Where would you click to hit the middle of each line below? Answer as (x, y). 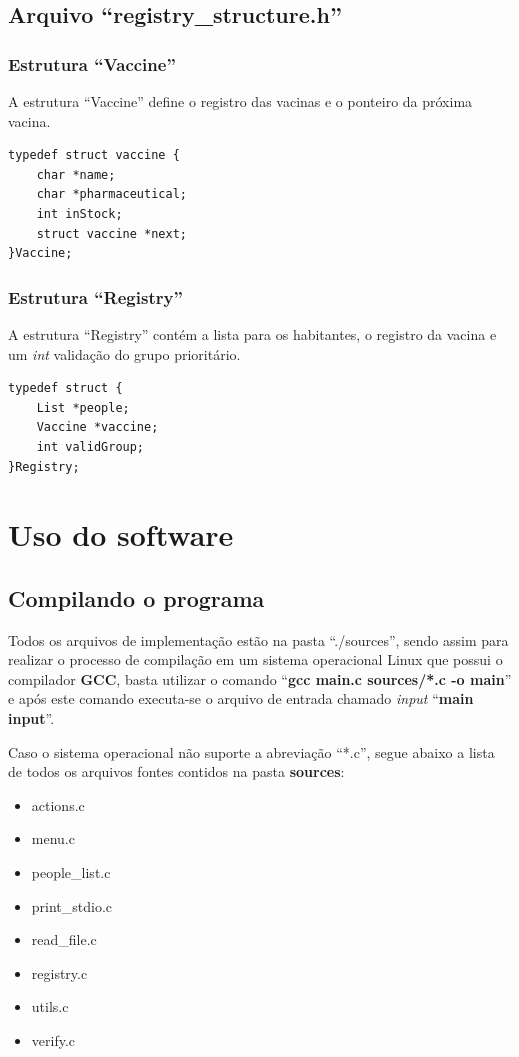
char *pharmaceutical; (111, 194)
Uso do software (121, 534)
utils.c (50, 1006)
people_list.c (71, 872)
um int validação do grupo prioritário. (124, 353)
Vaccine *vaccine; (97, 427)
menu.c (53, 838)
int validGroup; (90, 446)
